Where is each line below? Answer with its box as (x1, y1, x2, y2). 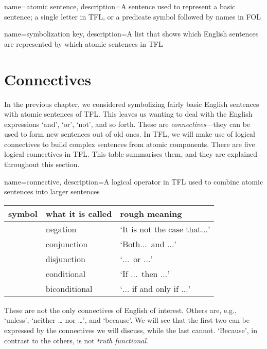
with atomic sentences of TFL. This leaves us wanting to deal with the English (4, 108, 253, 119)
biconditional (45, 282, 93, 295)
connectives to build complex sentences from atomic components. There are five (4, 138, 255, 149)
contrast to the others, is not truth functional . (4, 335, 148, 345)
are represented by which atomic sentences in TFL (4, 38, 163, 49)
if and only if (132, 282, 179, 295)
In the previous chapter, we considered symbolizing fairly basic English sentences (4, 98, 259, 109)
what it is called (45, 207, 112, 219)
